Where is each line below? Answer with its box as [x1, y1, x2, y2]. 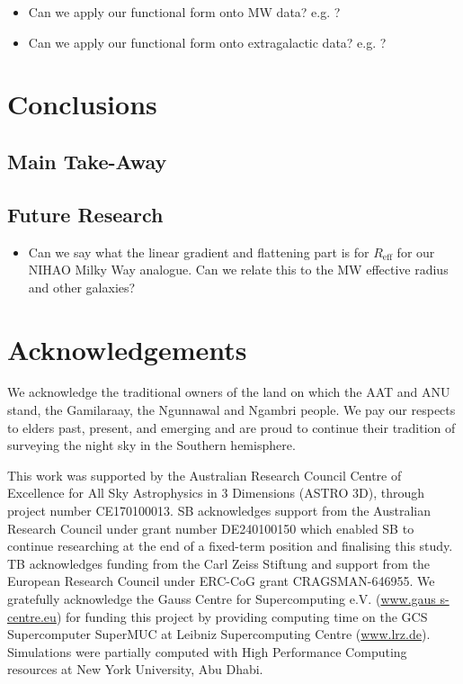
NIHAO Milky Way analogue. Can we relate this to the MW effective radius [28, 260, 449, 279]
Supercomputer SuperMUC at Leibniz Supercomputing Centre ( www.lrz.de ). [7, 625, 431, 643]
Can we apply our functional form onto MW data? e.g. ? [28, 3, 341, 21]
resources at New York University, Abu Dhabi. [7, 660, 263, 679]
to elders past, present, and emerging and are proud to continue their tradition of [7, 418, 456, 436]
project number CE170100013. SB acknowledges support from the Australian [7, 501, 432, 520]
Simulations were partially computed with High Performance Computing [7, 642, 407, 661]
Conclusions [7, 85, 157, 122]
